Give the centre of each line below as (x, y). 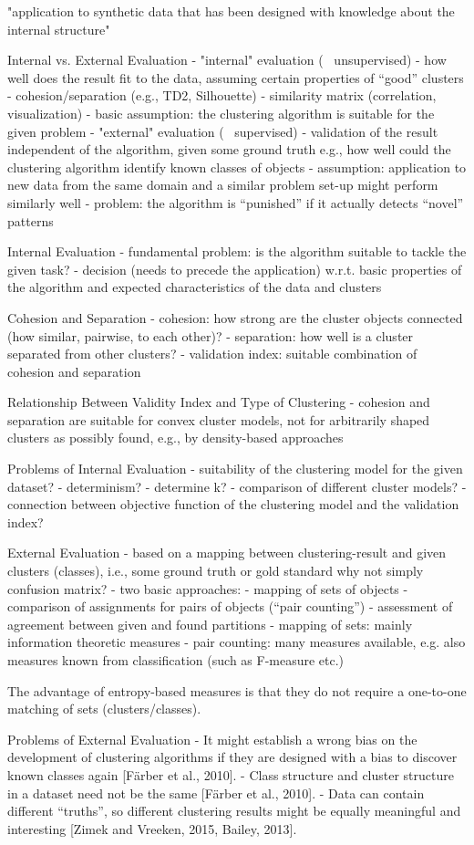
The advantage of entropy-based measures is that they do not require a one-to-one (237, 690)
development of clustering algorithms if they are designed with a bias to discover (232, 757)
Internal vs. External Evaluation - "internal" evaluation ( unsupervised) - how (227, 60)
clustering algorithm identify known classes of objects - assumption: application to (237, 167)
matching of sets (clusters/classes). (104, 709)
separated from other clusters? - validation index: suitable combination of (212, 354)
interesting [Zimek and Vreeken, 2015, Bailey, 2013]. (152, 828)
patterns (31, 220)
